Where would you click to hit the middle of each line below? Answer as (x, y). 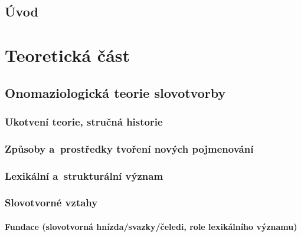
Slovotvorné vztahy (51, 203)
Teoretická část (68, 55)
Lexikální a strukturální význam (84, 175)
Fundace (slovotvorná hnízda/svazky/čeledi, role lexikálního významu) (151, 226)
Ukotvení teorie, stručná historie (84, 121)
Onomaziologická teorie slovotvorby (115, 92)
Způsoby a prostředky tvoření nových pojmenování (129, 148)
